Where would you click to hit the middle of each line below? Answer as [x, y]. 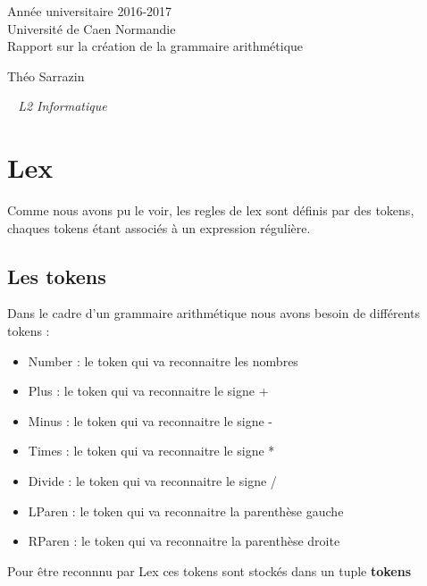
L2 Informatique [63, 106]
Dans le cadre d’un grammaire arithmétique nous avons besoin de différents [213, 313]
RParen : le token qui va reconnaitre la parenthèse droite [184, 541]
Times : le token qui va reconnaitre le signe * [151, 451]
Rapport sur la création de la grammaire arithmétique [155, 46]
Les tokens [57, 276]
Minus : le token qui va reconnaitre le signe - [151, 420]
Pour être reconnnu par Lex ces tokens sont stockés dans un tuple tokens [209, 570]
